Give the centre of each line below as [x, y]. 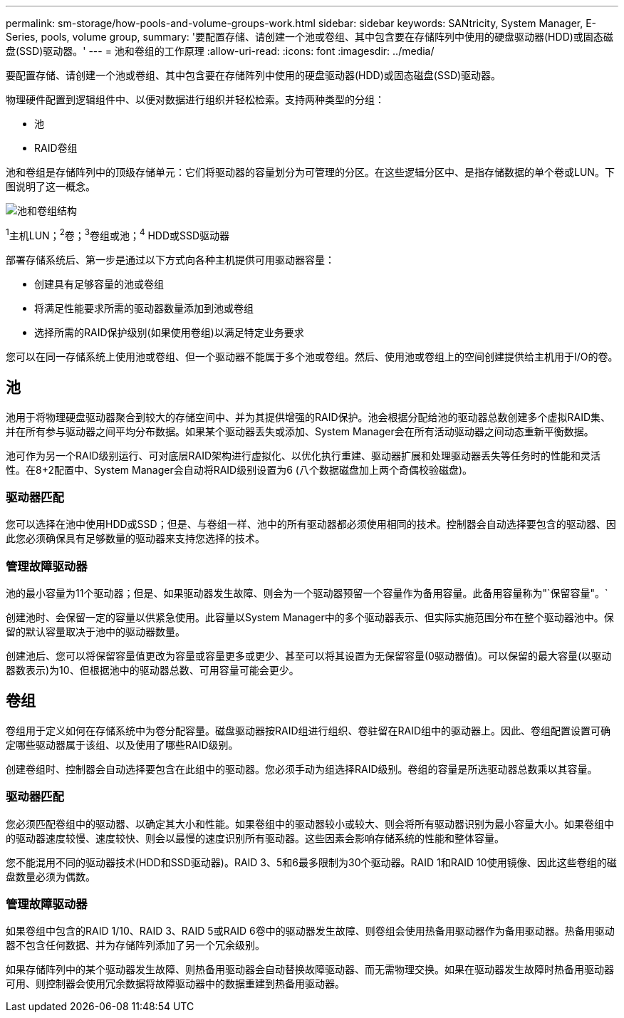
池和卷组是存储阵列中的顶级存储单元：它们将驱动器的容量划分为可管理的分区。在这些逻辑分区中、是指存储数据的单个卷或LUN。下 [310, 172]
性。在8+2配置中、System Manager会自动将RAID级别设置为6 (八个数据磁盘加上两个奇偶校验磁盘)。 [239, 469]
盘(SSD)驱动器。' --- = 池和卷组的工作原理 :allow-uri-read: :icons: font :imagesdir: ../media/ [220, 51]
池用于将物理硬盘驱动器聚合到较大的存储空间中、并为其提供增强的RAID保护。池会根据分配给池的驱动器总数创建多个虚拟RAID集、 [308, 417]
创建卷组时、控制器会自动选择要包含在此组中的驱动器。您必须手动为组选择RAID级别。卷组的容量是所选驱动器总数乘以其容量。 [302, 769]
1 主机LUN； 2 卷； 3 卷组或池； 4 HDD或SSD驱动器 [118, 234]
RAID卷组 [56, 148]
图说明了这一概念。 [51, 186]
